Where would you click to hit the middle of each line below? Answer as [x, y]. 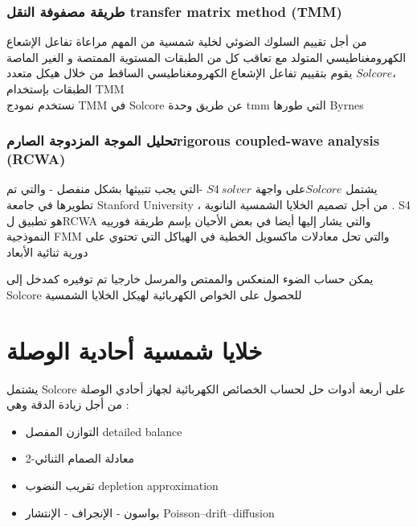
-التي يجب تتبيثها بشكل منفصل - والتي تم [105, 189]
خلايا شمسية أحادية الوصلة [135, 350]
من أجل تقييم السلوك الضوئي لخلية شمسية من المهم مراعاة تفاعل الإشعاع [187, 41]
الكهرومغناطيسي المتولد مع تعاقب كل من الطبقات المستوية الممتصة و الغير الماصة [206, 57]
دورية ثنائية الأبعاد [47, 251]
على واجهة [280, 189]
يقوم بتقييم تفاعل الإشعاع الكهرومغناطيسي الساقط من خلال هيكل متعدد [180, 73]
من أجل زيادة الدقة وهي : [68, 404]
